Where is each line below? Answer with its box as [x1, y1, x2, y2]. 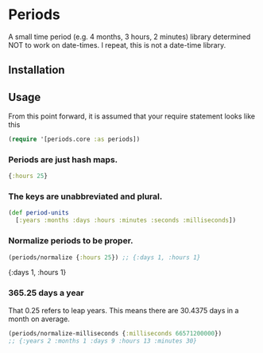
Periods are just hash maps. [8, 153, 118, 165]
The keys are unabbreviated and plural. [8, 191, 163, 202]
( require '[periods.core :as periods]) [8, 135, 141, 144]
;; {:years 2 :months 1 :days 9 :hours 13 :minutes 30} [8, 336, 197, 345]
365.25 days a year [8, 288, 85, 299]
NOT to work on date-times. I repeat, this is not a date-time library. [8, 40, 226, 49]
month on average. [8, 314, 70, 324]
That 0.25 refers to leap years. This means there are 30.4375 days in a [8, 305, 239, 315]
